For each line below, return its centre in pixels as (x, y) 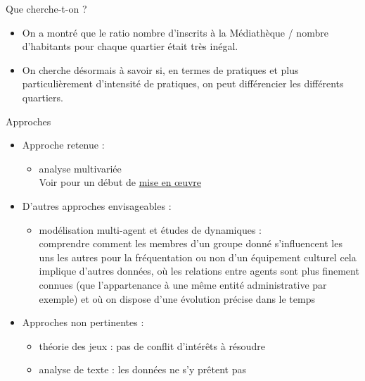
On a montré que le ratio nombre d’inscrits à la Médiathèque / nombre (175, 32)
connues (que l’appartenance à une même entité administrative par (183, 284)
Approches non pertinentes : (83, 322)
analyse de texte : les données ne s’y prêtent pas (142, 369)
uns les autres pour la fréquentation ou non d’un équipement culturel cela (198, 257)
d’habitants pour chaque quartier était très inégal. (130, 46)
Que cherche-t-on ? (46, 8)
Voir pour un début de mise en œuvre (120, 182)
